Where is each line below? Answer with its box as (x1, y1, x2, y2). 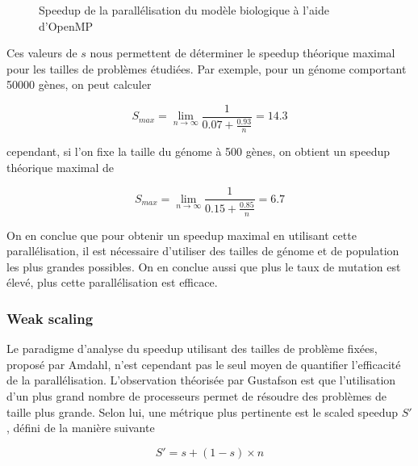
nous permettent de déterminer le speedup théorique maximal (90, 44, 395, 61)
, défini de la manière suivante (6, 419, 155, 436)
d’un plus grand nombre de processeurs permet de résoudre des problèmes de (6, 388, 387, 405)
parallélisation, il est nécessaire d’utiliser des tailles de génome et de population (6, 242, 399, 259)
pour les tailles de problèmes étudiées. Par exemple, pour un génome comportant (6, 60, 407, 77)
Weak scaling (6, 308, 94, 328)
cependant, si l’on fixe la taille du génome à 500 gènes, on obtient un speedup (6, 143, 391, 160)
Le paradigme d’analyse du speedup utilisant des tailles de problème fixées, (6, 340, 378, 357)
